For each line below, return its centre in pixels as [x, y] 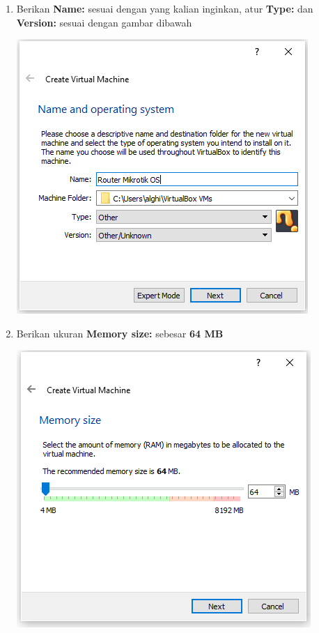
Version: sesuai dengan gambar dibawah [104, 22]
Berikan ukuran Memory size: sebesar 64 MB [120, 333]
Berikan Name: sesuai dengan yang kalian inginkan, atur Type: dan [165, 8]
